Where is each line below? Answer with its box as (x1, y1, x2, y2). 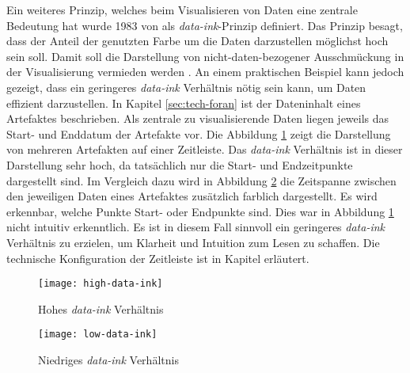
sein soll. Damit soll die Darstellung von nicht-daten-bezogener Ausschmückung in (6, 48, 404, 64)
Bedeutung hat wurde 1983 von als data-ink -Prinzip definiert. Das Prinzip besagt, (6, 17, 403, 33)
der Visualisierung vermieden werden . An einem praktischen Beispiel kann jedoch (6, 63, 404, 80)
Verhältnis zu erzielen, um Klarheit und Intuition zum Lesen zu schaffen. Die (6, 234, 380, 250)
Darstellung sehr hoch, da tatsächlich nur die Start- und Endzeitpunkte (6, 156, 353, 173)
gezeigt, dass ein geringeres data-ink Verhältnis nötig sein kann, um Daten (6, 78, 366, 95)
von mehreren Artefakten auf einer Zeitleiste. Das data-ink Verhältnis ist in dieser (6, 141, 403, 158)
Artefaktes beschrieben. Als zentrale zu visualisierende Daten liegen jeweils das (6, 110, 389, 127)
